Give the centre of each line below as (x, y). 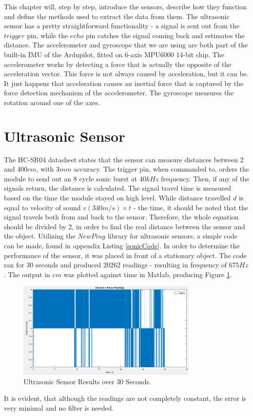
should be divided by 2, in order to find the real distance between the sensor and (125, 226)
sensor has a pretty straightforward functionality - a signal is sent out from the (122, 26)
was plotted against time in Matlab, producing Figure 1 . (148, 274)
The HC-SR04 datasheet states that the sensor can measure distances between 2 (124, 159)
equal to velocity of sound (42, 207)
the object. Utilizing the (40, 236)
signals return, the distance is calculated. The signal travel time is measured (118, 188)
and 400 (16, 169)
